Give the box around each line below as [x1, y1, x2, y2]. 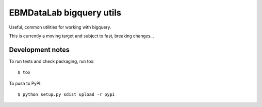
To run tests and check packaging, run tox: [9, 58, 95, 64]
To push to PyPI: [9, 80, 42, 86]
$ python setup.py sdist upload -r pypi [17, 92, 115, 97]
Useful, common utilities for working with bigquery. [9, 24, 112, 30]
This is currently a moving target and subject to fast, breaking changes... [9, 33, 154, 39]
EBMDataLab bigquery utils [9, 7, 121, 18]
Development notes [9, 46, 70, 54]
